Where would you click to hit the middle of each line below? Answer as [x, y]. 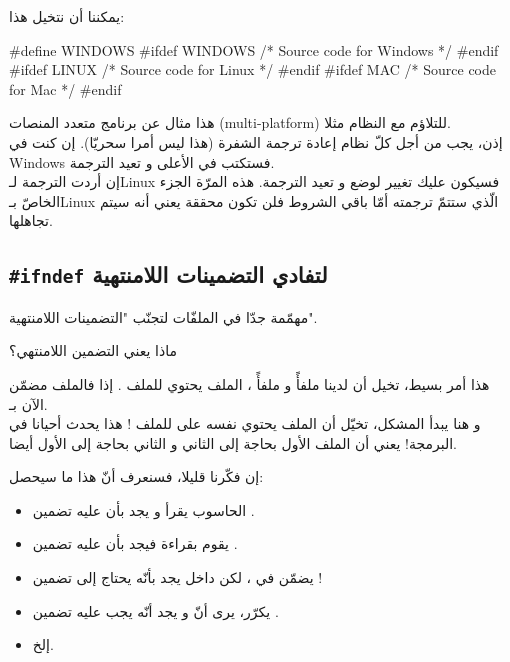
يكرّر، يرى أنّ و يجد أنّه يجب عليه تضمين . [155, 610]
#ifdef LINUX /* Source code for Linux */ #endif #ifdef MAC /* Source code [253, 69]
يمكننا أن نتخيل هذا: [67, 16]
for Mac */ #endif [65, 88]
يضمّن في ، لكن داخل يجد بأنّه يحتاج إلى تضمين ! [177, 577]
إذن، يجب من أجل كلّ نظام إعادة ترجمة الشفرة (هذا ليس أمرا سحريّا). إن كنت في [256, 141]
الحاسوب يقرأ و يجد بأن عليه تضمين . [143, 509]
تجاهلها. [31, 220]
